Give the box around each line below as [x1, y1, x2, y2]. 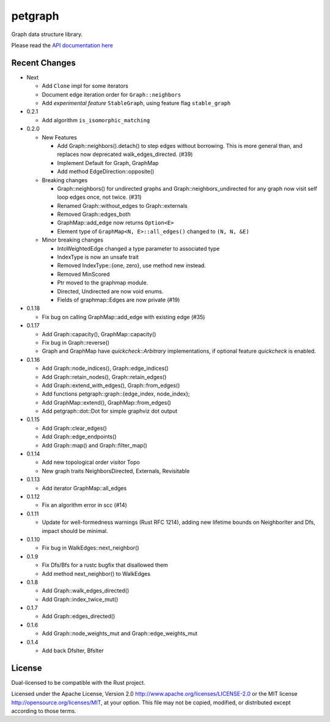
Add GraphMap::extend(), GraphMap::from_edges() [42, 399, 171, 406]
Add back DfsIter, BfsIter [42, 647, 104, 654]
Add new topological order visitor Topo [42, 459, 140, 466]
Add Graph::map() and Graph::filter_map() [42, 441, 148, 449]
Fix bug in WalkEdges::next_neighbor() [42, 544, 140, 551]
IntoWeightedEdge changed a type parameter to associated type [57, 245, 220, 252]
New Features [42, 133, 78, 141]
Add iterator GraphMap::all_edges [42, 484, 127, 492]
